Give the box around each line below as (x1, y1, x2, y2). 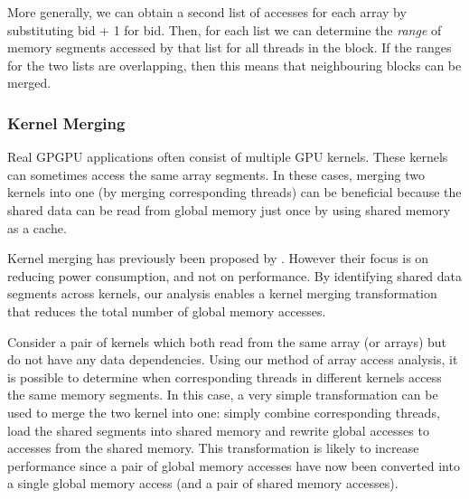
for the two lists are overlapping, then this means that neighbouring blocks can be (7, 55, 462, 74)
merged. (7, 73, 52, 92)
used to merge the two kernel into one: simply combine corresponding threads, (7, 402, 440, 421)
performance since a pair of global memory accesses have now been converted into (7, 456, 460, 475)
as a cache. (7, 218, 67, 237)
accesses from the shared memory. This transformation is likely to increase (7, 438, 419, 457)
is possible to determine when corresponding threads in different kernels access (7, 367, 442, 386)
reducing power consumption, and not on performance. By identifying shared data (7, 266, 463, 285)
